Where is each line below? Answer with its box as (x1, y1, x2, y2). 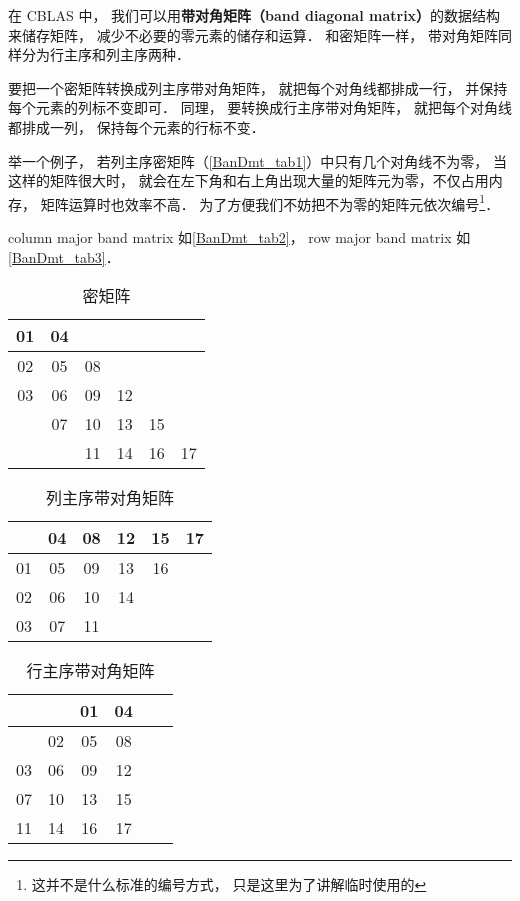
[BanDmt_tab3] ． (8, 246, 120, 267)
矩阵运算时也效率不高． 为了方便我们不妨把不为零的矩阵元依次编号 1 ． (40, 190, 500, 214)
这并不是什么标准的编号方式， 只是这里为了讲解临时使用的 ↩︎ (31, 874, 427, 895)
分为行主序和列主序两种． (21, 44, 190, 65)
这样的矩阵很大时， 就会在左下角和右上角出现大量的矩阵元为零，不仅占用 (8, 170, 489, 191)
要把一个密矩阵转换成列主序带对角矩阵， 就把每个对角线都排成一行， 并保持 (8, 77, 508, 98)
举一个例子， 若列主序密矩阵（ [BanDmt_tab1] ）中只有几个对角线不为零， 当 (8, 150, 507, 171)
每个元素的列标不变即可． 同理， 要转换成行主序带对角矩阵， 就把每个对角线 (8, 97, 512, 118)
